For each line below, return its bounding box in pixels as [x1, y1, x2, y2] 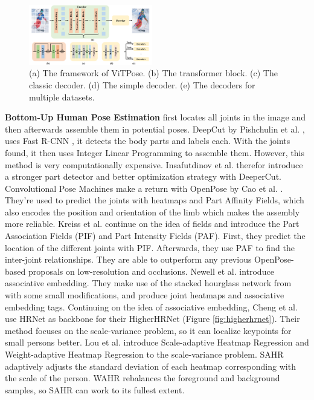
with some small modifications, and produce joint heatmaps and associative [5, 289, 284, 301]
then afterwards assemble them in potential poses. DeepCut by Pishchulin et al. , [5, 122, 305, 135]
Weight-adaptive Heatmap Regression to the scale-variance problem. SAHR [5, 348, 284, 361]
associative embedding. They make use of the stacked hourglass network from [5, 277, 292, 289]
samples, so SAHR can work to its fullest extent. [5, 383, 185, 396]
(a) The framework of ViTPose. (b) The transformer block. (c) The [29, 67, 278, 79]
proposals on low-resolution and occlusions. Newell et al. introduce [28, 264, 274, 277]
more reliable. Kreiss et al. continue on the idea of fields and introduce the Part [5, 217, 300, 230]
